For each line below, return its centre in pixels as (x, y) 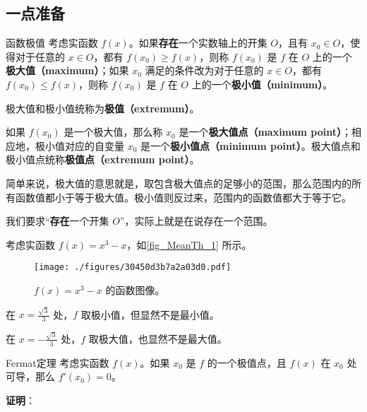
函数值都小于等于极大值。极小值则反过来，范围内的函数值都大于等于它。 (183, 197)
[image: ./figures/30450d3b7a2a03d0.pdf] (133, 267)
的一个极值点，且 (247, 362)
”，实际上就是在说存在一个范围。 (196, 221)
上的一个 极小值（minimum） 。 (262, 84)
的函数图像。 (135, 289)
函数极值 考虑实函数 (52, 43)
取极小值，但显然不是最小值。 (150, 314)
